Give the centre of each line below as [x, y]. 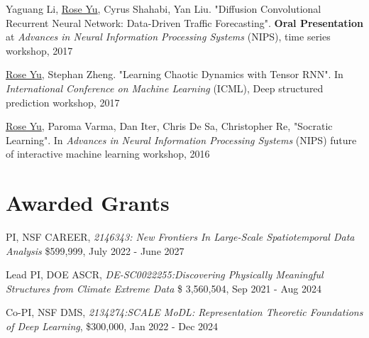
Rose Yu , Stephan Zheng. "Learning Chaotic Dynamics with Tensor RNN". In [175, 74]
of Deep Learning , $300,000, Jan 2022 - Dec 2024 [112, 326]
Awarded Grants [88, 203]
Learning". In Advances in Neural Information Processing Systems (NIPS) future [181, 140]
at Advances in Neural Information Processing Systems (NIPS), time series [168, 37]
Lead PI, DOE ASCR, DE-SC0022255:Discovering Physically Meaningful [165, 274]
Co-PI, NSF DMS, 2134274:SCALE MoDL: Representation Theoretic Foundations [184, 312]
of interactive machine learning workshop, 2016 [108, 154]
